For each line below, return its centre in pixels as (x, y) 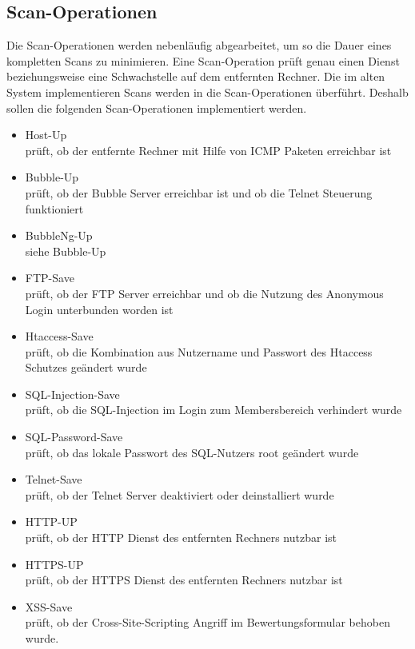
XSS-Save (49, 606)
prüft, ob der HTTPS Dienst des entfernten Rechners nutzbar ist (184, 580)
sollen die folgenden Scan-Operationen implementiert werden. (157, 108)
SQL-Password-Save (74, 437)
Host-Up (46, 135)
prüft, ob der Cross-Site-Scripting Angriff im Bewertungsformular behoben (207, 622)
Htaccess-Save (59, 336)
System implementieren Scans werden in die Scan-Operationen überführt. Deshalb (207, 92)
